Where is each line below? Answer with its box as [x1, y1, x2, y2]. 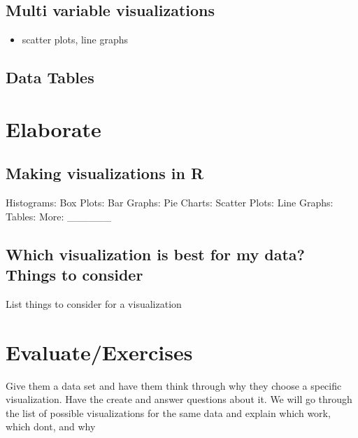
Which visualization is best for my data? [6, 243, 305, 264]
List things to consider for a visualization [6, 296, 182, 311]
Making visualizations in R [6, 162, 204, 184]
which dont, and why [6, 419, 96, 434]
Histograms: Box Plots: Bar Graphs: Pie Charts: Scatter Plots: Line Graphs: [6, 195, 334, 210]
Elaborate [6, 114, 101, 143]
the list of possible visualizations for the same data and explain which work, [6, 405, 331, 420]
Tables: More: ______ [6, 209, 112, 223]
